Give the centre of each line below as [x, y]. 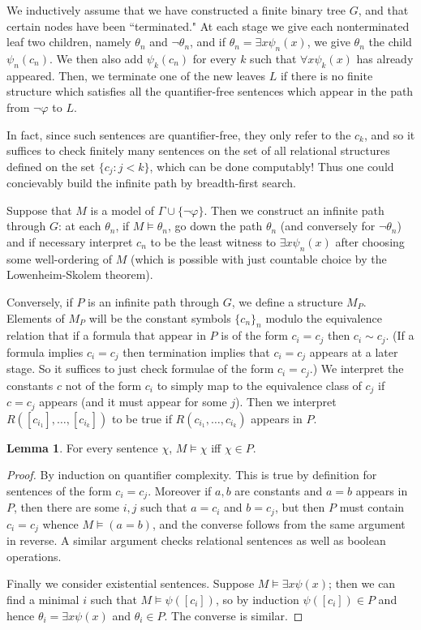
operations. [34, 556]
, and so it [389, 134]
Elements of [36, 317]
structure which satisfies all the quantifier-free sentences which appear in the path [210, 91]
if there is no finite [326, 75]
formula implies [45, 351]
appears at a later [354, 351]
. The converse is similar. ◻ [234, 615]
